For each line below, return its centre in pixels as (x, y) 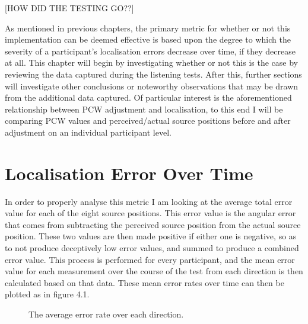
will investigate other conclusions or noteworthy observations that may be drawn (152, 86)
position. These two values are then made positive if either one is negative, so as (151, 236)
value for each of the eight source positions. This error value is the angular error (150, 213)
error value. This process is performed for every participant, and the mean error (150, 259)
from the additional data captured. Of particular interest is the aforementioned (148, 97)
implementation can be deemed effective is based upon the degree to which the (148, 39)
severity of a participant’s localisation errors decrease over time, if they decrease (150, 51)
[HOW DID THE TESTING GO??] (69, 8)
